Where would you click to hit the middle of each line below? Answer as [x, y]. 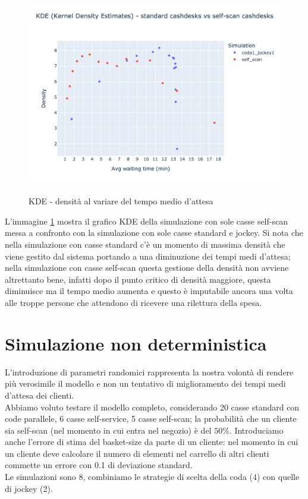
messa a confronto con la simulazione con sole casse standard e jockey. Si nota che [154, 233]
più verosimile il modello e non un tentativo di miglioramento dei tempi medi [145, 383]
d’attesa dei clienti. [40, 395]
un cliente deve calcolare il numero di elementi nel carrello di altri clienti [137, 453]
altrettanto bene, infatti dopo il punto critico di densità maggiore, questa [138, 279]
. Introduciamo [256, 430]
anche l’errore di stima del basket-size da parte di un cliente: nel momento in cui [152, 442]
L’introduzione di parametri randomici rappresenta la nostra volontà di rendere [149, 372]
